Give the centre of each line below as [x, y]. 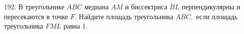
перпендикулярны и [211, 6]
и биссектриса [146, 6]
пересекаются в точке [36, 16]
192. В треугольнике [34, 6]
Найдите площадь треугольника [126, 16]
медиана [96, 6]
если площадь [217, 16]
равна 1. [76, 26]
